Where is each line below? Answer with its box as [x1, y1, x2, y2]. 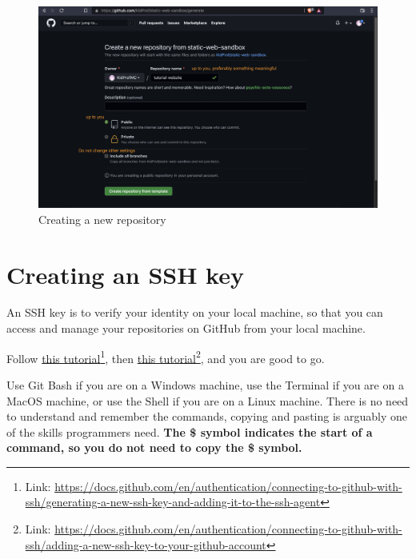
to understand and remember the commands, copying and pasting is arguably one [6, 408, 407, 425]
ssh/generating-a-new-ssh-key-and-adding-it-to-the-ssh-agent [25, 493, 321, 510]
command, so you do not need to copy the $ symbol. [6, 439, 302, 456]
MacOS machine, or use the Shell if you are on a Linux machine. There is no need [6, 392, 409, 409]
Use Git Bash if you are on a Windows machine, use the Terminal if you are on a [6, 376, 404, 393]
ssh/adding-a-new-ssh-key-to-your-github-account [25, 536, 266, 553]
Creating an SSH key [6, 258, 244, 290]
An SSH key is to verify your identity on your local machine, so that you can [6, 304, 383, 321]
